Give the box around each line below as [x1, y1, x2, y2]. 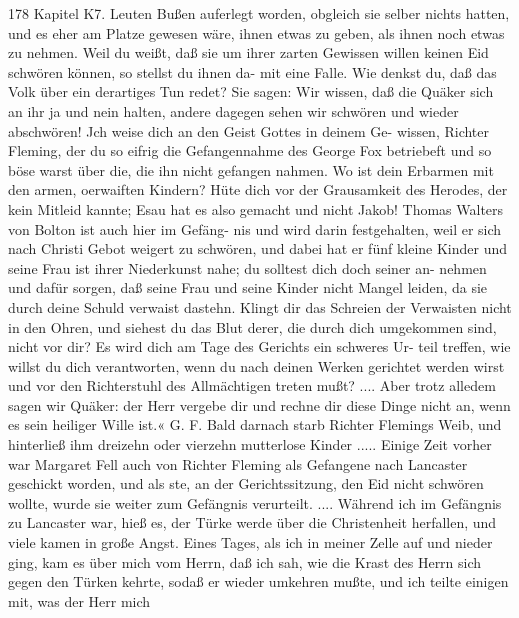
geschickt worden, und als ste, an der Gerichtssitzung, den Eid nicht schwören [8, 473, 484, 494]
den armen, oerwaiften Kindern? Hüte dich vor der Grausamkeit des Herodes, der [8, 179, 508, 200]
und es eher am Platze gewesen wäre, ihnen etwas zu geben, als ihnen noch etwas [8, 22, 505, 43]
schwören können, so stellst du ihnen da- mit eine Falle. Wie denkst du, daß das [8, 61, 497, 82]
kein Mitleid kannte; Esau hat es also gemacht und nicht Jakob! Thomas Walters [8, 198, 504, 219]
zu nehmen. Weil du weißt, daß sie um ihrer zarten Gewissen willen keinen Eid [8, 42, 489, 63]
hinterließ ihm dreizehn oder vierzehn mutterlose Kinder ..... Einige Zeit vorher [8, 434, 492, 455]
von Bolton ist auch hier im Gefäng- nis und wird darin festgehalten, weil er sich [8, 218, 502, 239]
